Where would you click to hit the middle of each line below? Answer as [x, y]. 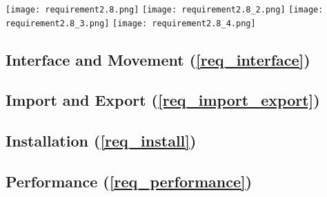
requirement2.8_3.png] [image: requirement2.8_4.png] [131, 23]
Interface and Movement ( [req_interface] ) [158, 59]
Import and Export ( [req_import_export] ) [163, 100]
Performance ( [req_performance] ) [129, 181]
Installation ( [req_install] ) [101, 141]
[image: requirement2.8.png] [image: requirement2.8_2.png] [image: [165, 10]
